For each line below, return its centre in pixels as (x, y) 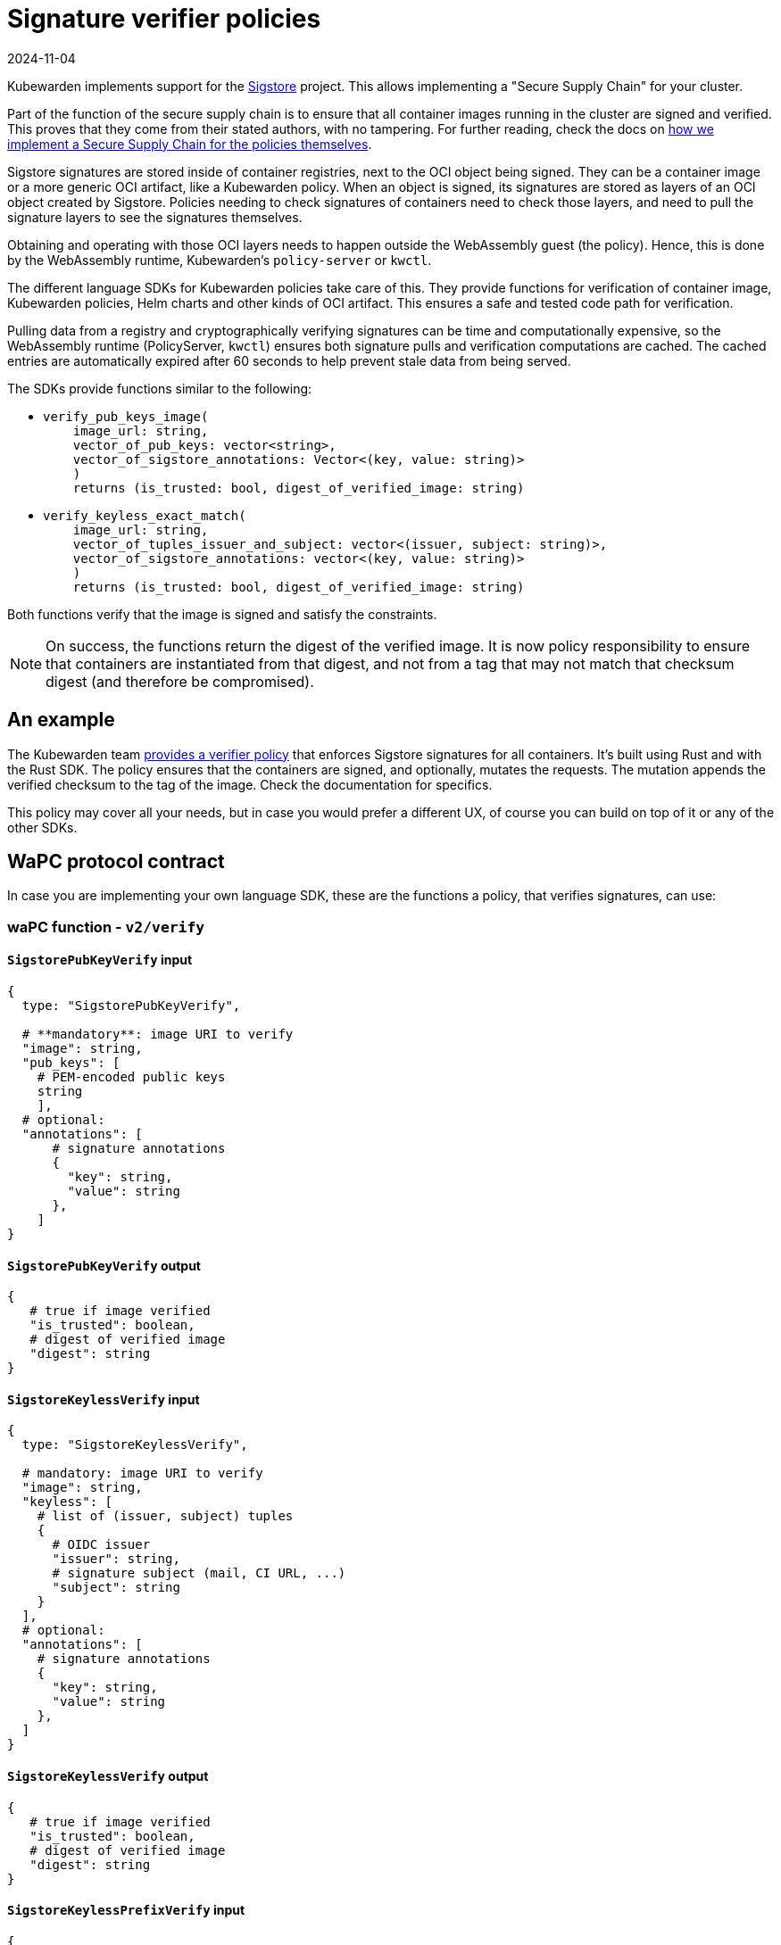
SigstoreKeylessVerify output (108, 1776)
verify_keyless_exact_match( (145, 515)
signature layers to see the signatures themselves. (155, 217)
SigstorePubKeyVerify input (100, 960)
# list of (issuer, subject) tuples (165, 1516)
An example (61, 720)
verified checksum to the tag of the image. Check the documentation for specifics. (250, 784)
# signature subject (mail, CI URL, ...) (199, 1573)
